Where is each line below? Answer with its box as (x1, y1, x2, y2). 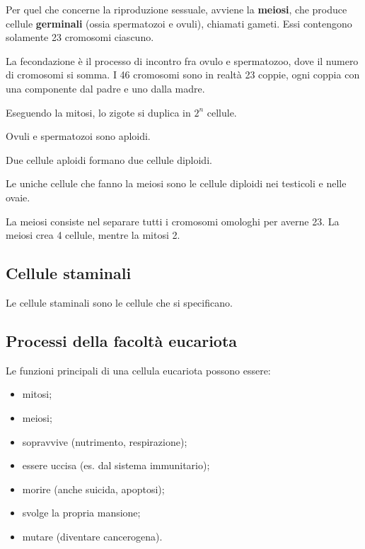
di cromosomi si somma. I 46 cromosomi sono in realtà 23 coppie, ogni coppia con (6, 67, 360, 82)
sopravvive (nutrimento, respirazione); (22, 434, 187, 449)
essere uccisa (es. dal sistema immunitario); (22, 458, 210, 473)
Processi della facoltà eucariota (6, 329, 238, 351)
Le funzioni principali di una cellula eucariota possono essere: (6, 362, 271, 377)
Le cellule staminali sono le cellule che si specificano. (6, 295, 233, 309)
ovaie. (6, 189, 30, 204)
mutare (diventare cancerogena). (22, 529, 163, 543)
